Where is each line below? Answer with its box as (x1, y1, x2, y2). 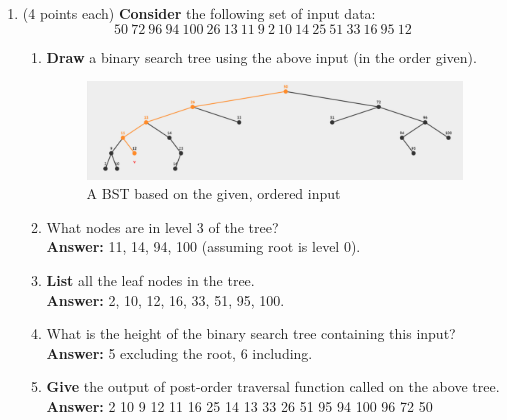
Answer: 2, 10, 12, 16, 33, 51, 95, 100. (46, 289, 285, 310)
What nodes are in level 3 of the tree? (46, 216, 279, 237)
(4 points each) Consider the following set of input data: (22, 3, 376, 23)
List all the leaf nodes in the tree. (46, 270, 255, 291)
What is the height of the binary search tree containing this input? (46, 323, 456, 344)
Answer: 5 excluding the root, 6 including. (46, 342, 313, 363)
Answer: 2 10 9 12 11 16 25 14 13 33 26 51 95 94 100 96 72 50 (46, 396, 433, 417)
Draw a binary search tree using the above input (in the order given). (46, 46, 477, 67)
